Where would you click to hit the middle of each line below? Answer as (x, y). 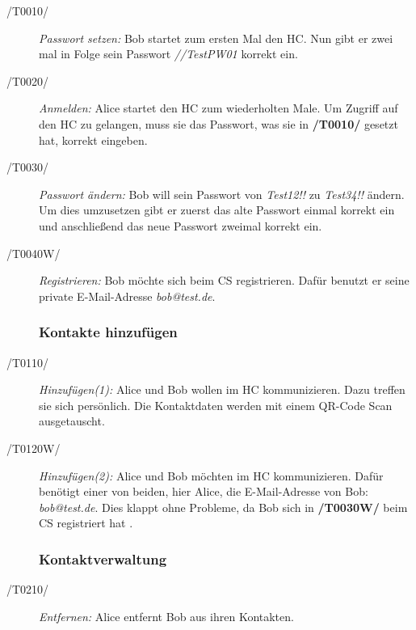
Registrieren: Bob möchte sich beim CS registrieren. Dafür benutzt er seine (224, 280)
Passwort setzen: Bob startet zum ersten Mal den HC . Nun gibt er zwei (216, 38)
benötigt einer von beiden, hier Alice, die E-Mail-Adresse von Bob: (204, 491)
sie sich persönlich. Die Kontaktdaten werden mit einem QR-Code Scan (216, 405)
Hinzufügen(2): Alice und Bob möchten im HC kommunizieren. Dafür (211, 475)
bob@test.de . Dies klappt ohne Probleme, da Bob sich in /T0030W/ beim (223, 507)
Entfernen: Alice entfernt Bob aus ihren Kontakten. (166, 616)
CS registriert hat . (86, 523)
